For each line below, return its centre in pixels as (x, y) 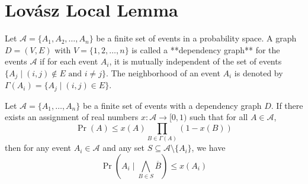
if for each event (69, 61)
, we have (208, 148)
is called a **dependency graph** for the (206, 49)
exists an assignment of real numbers (72, 117)
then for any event (38, 148)
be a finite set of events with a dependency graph (172, 105)
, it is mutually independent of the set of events (195, 61)
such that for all (219, 117)
